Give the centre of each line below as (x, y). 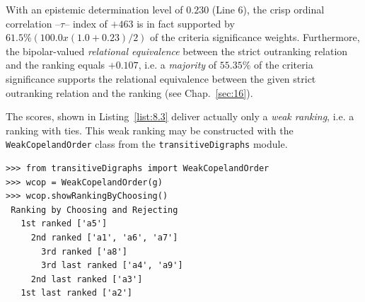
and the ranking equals (56, 65)
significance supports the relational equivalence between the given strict (161, 78)
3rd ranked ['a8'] (84, 251)
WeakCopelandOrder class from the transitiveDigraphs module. (147, 144)
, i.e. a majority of (178, 65)
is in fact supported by (186, 23)
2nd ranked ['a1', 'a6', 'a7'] (104, 237)
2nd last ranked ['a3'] (87, 279)
